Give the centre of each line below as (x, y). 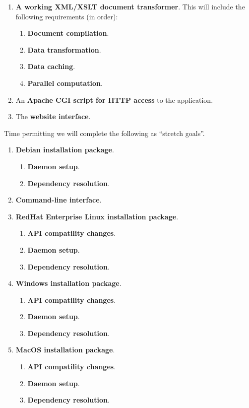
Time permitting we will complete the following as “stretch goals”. (104, 133)
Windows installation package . (68, 283)
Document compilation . (68, 33)
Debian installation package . (65, 150)
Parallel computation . (65, 83)
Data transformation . (64, 49)
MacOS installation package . (65, 350)
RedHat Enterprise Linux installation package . (97, 216)
